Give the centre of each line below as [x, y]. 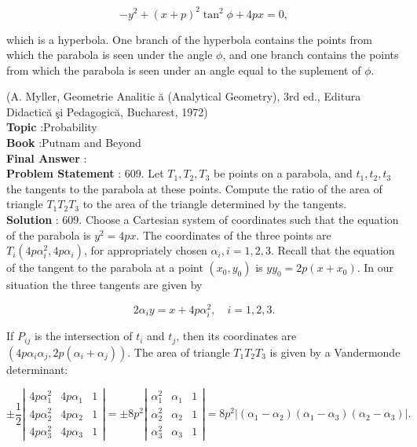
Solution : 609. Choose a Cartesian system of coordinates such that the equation [203, 220]
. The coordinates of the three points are [234, 234]
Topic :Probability [52, 127]
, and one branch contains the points [311, 55]
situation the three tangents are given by [104, 285]
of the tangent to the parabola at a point [105, 267]
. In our [375, 267]
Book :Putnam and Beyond [74, 143]
